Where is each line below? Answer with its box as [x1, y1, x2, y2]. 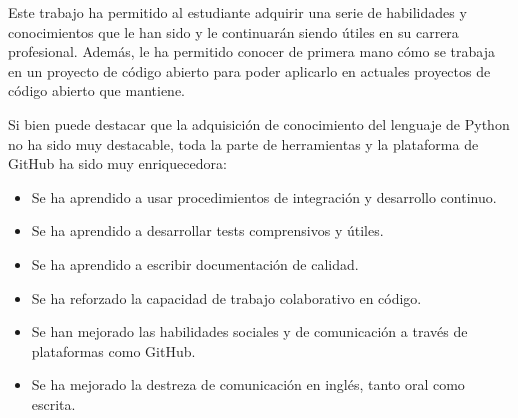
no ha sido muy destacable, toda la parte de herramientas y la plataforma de [8, 133, 479, 154]
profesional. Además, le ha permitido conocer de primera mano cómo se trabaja [8, 41, 495, 62]
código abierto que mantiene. [8, 80, 185, 101]
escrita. [31, 393, 76, 414]
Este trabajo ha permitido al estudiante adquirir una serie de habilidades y [8, 2, 467, 22]
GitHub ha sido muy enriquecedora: [8, 153, 227, 174]
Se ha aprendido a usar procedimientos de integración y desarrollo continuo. [31, 186, 497, 207]
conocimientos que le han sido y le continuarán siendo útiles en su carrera [8, 21, 459, 42]
